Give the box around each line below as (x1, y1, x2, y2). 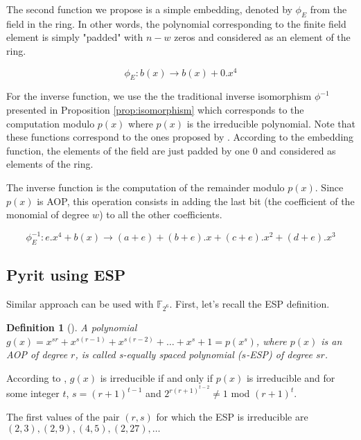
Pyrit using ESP (6, 264, 126, 285)
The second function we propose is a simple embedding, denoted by (6, 2, 292, 16)
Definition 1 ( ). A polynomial (6, 320, 137, 335)
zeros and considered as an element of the (174, 30, 351, 44)
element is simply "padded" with (6, 30, 143, 44)
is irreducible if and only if (100, 370, 213, 385)
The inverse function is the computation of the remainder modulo (6, 180, 285, 195)
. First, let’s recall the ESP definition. (169, 297, 330, 311)
